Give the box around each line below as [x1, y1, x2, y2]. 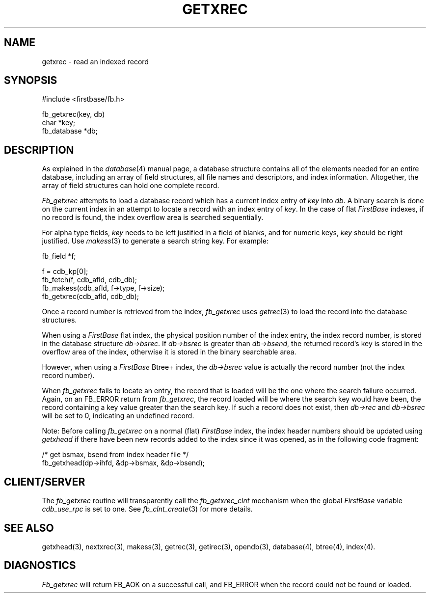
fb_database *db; [42, 127, 98, 136]
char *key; [42, 118, 76, 127]
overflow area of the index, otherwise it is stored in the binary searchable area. [42, 348, 296, 356]
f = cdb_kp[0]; [42, 267, 88, 276]
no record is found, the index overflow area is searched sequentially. [42, 213, 264, 222]
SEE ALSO [4, 521, 54, 534]
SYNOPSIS [4, 74, 57, 87]
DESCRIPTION [4, 143, 74, 156]
